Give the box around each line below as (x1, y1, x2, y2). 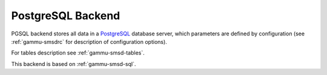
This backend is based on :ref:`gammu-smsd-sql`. (11, 60, 136, 67)
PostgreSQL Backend (11, 9, 121, 22)
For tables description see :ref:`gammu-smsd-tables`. (11, 49, 145, 56)
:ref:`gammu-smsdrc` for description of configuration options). (11, 38, 168, 45)
